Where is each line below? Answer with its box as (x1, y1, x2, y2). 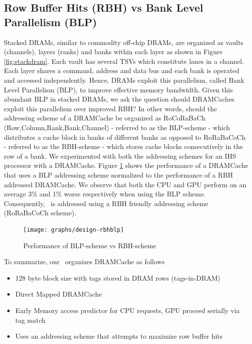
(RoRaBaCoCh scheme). (4, 208, 77, 218)
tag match (15, 314, 46, 325)
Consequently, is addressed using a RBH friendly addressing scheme (4, 198, 208, 208)
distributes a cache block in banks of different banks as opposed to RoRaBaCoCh (4, 132, 246, 142)
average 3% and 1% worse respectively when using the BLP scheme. (4, 189, 206, 199)
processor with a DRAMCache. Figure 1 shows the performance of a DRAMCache (4, 160, 248, 170)
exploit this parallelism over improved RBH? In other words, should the (4, 103, 217, 113)
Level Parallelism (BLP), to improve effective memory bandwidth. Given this (4, 84, 233, 94)
